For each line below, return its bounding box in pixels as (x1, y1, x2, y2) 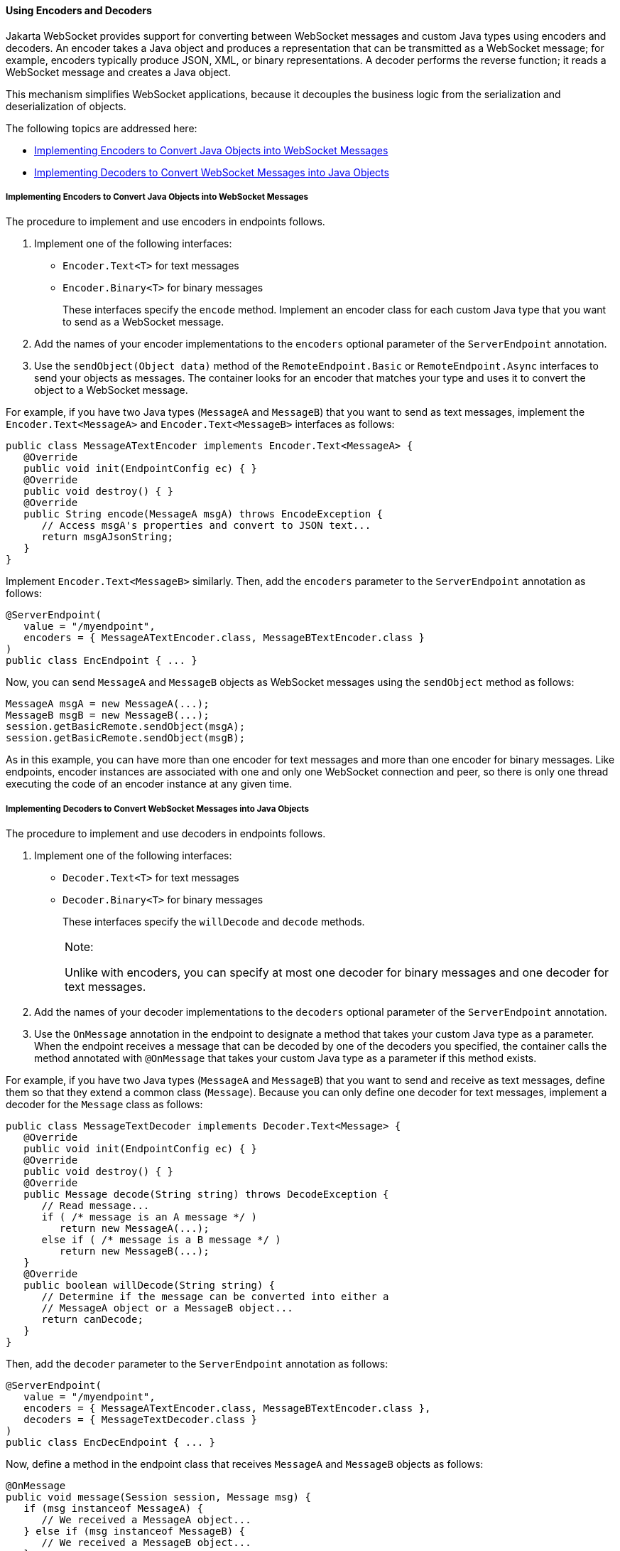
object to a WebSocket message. (34, 384, 188, 397)
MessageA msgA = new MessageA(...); (6, 698, 210, 710)
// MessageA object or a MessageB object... (41, 1302, 293, 1314)
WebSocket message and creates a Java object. (6, 65, 231, 78)
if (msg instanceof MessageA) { (23, 1503, 204, 1515)
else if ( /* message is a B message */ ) (41, 1234, 281, 1246)
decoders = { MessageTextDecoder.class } (23, 1414, 258, 1426)
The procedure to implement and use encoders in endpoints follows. (6, 215, 325, 228)
